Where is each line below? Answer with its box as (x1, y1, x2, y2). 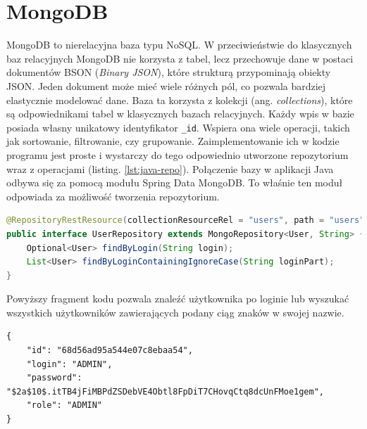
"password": (26, 373, 82, 383)
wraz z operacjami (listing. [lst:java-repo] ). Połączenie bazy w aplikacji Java (6, 161, 334, 176)
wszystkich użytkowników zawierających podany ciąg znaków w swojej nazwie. (6, 305, 344, 319)
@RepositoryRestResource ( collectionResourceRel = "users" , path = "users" (6, 215, 365, 226)
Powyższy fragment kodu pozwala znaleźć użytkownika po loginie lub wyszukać (6, 291, 349, 306)
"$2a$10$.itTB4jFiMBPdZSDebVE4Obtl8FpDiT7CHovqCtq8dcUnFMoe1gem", (6, 386, 325, 397)
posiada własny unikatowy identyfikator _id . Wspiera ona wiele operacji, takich (6, 120, 350, 134)
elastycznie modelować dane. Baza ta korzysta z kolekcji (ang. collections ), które (6, 92, 353, 107)
